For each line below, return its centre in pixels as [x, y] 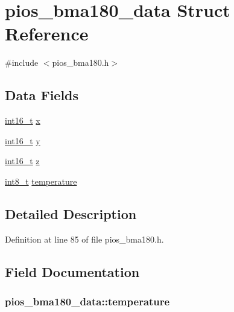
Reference [47, 33]
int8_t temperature [41, 181]
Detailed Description [71, 213]
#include [22, 62]
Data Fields [42, 95]
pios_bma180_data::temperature [87, 301]
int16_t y [23, 140]
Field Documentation [72, 271]
